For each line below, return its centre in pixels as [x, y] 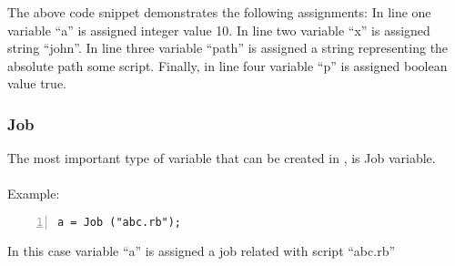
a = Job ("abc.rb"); [120, 222]
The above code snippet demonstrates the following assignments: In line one [219, 12]
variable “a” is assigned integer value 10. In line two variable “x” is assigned [219, 30]
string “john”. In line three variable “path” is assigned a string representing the [228, 48]
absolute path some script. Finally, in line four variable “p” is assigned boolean [227, 65]
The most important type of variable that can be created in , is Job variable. [222, 158]
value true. [37, 83]
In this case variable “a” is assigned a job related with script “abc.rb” [202, 250]
